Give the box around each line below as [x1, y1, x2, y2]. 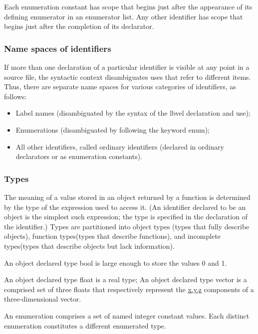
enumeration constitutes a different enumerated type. [4, 320, 166, 331]
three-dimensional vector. [4, 294, 81, 304]
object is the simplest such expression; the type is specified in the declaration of [4, 211, 248, 222]
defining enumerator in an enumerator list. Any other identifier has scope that [4, 11, 243, 21]
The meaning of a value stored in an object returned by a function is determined [4, 191, 251, 202]
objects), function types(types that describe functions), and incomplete [4, 231, 221, 241]
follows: [4, 91, 27, 101]
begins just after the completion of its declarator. [4, 21, 154, 31]
